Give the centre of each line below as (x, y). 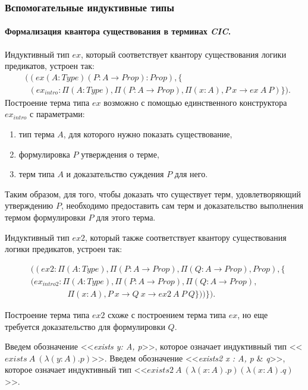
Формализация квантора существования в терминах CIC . (118, 31)
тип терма (37, 134)
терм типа (37, 174)
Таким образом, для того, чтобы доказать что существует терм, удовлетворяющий (153, 194)
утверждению (29, 205)
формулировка (44, 154)
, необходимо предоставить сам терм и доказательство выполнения (182, 205)
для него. (191, 174)
